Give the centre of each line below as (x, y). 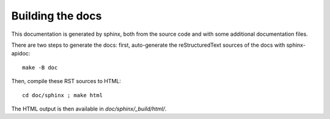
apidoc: (21, 53)
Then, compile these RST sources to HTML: (66, 81)
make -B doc (40, 67)
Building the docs (57, 16)
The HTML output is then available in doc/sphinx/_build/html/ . (89, 109)
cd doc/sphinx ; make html (63, 95)
